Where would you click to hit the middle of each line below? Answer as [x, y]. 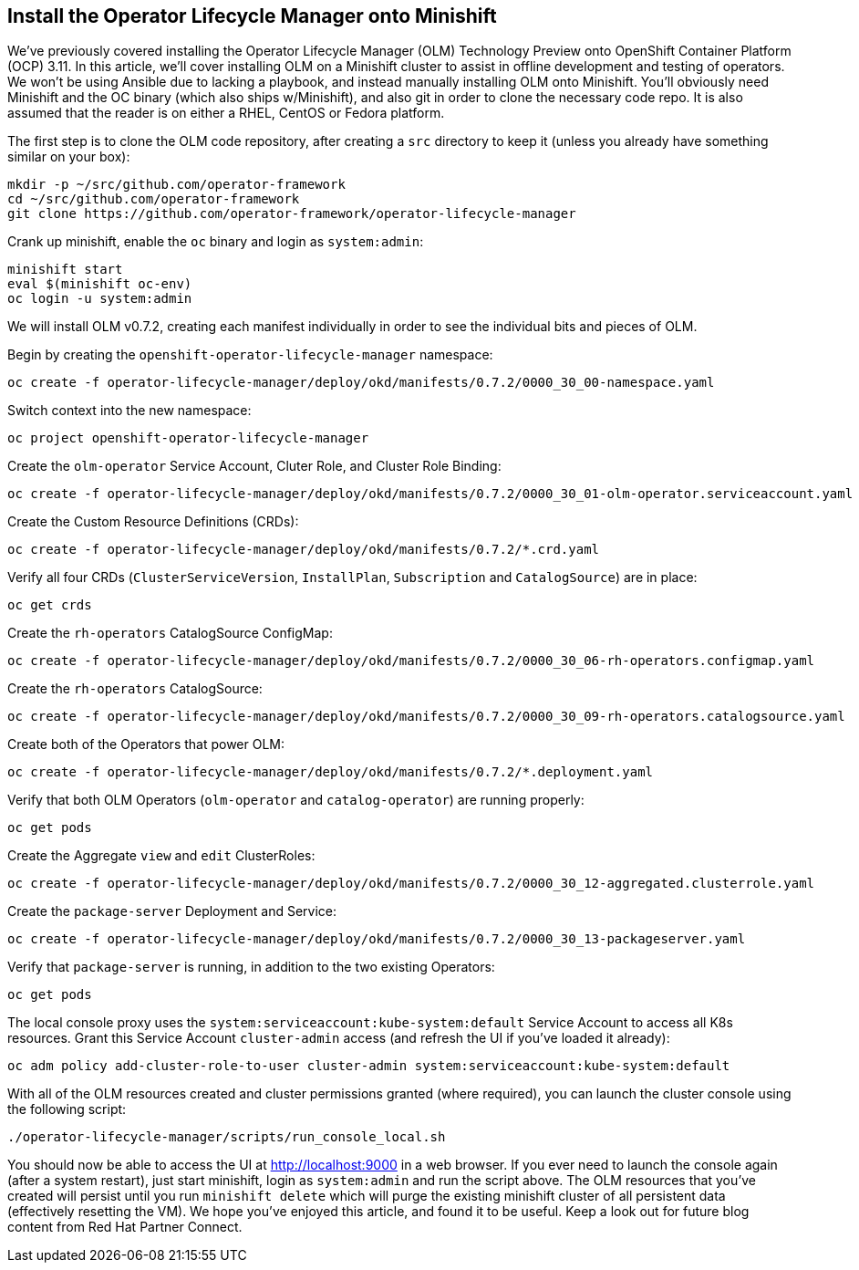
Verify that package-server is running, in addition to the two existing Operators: [251, 967]
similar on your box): [69, 157]
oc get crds [50, 605]
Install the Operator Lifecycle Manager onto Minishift [252, 16]
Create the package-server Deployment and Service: [172, 911]
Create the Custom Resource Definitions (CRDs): [153, 522]
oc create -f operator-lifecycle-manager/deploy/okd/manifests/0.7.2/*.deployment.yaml [331, 772]
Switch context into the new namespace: [129, 411]
